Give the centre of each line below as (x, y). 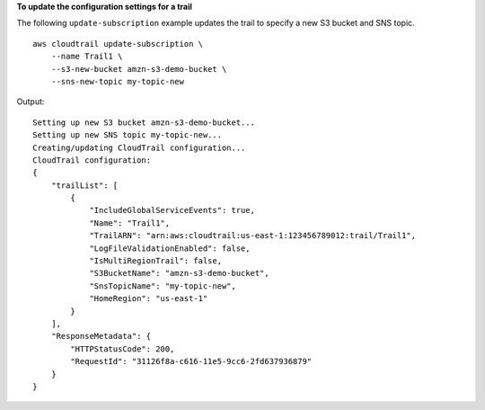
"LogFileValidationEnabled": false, (170, 248)
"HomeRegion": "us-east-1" (149, 299)
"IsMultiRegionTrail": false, (156, 261)
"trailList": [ (84, 185)
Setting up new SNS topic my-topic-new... (128, 135)
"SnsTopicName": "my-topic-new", (163, 286)
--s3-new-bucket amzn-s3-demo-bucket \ (139, 69)
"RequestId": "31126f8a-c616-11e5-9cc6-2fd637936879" (191, 361)
